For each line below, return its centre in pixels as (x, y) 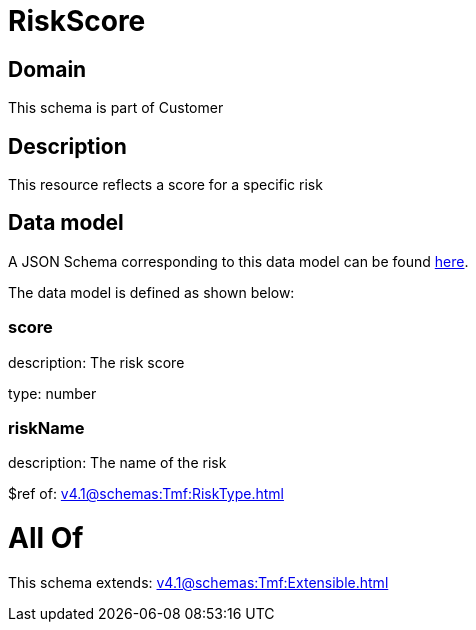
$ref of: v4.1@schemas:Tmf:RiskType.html (146, 494)
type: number (52, 393)
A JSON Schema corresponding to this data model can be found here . (238, 261)
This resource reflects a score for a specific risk (165, 185)
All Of (46, 538)
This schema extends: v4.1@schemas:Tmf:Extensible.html (198, 582)
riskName (46, 427)
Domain (47, 69)
